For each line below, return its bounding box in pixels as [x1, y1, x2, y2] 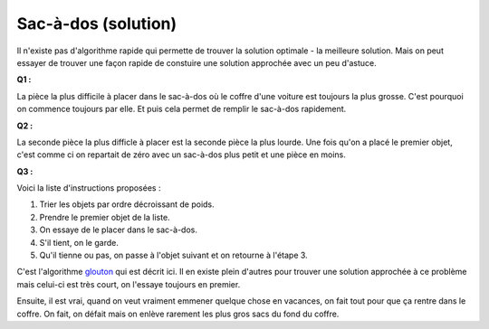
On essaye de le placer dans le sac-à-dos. [39, 224, 198, 235]
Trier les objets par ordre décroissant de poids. [39, 199, 215, 210]
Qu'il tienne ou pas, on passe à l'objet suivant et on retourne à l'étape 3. [39, 249, 308, 261]
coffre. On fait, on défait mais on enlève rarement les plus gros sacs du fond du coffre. [16, 308, 340, 319]
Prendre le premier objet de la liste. [39, 211, 171, 222]
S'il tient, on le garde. [39, 237, 120, 248]
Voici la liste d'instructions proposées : [16, 183, 161, 193]
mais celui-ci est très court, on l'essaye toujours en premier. [16, 278, 241, 289]
